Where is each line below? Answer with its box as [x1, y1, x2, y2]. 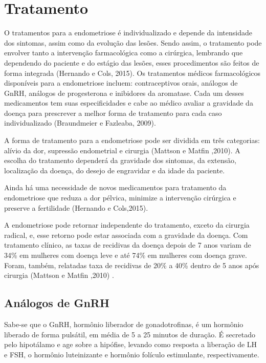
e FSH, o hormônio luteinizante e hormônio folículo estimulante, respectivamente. [4, 349, 259, 359]
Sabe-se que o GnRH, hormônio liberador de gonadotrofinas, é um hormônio [4, 318, 243, 329]
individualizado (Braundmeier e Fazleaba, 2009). [4, 117, 156, 128]
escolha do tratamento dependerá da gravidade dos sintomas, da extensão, [4, 155, 236, 166]
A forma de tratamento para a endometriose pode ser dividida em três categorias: [4, 135, 260, 146]
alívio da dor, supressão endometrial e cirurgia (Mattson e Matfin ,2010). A [4, 145, 240, 155]
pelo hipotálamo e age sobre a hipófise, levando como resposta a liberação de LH [4, 339, 257, 350]
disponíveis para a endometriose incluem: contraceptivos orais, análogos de [4, 77, 238, 88]
